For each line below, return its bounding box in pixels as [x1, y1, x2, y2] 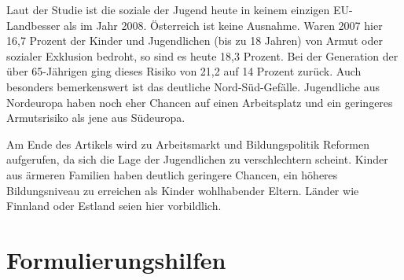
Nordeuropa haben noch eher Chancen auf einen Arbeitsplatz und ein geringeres [6, 94, 393, 110]
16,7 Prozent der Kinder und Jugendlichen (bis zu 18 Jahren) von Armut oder [6, 32, 383, 49]
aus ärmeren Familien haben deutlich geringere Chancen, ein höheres [6, 166, 338, 182]
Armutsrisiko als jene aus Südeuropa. [6, 109, 185, 126]
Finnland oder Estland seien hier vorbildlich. [6, 197, 222, 214]
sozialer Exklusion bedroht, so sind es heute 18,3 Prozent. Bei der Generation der [6, 47, 398, 64]
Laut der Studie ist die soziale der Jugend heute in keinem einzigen [6, 2, 330, 17]
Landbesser [6, 17, 61, 33]
